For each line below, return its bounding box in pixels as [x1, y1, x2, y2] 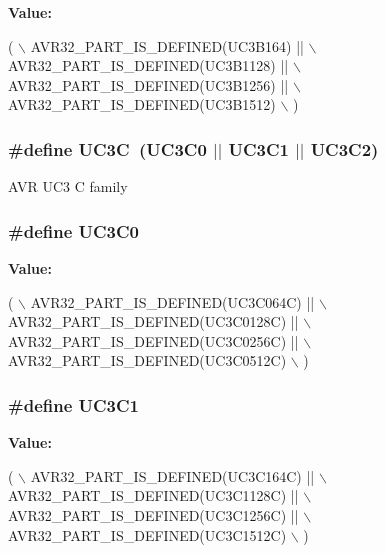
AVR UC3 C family [8, 176, 128, 197]
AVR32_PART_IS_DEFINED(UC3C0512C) [8, 350, 287, 371]
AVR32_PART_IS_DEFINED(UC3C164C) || [30, 465, 315, 486]
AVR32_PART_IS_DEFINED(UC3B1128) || [8, 55, 289, 76]
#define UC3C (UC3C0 [8, 136, 207, 161]
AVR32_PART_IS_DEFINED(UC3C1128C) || [8, 485, 299, 506]
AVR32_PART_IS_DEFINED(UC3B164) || [30, 35, 304, 56]
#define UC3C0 [8, 218, 140, 243]
